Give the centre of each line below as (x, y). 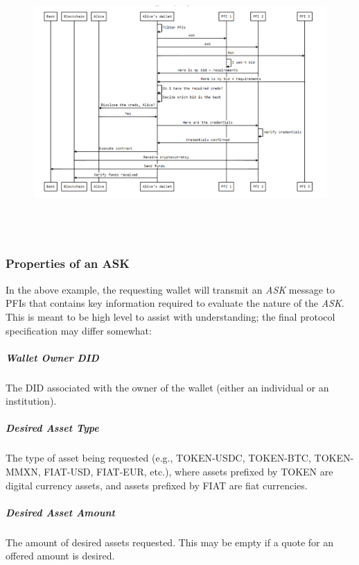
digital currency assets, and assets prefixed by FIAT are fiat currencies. (157, 485)
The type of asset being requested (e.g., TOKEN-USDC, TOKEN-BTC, (158, 458)
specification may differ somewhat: (79, 330)
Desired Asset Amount (60, 512)
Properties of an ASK (68, 263)
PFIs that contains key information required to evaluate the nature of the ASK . (175, 303)
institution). (31, 401)
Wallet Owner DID (52, 357)
